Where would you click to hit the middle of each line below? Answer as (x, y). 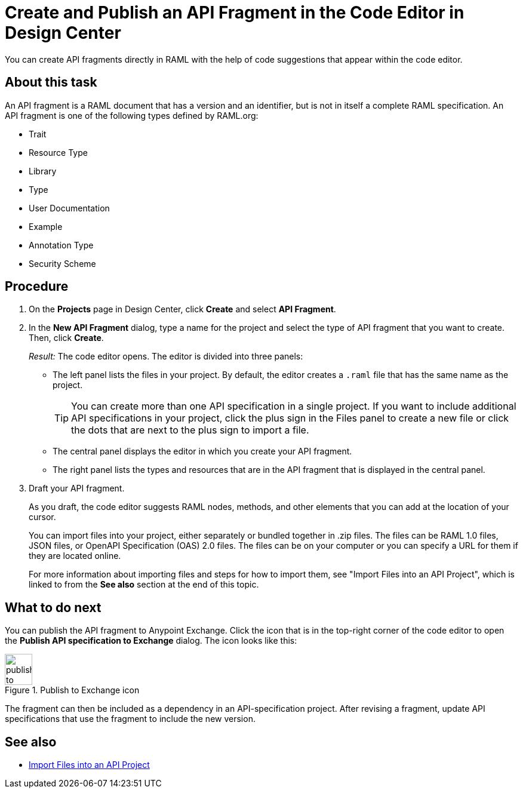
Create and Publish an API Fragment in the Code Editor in (235, 13)
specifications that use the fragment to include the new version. (130, 719)
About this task (51, 82)
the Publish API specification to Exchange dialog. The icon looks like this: (151, 641)
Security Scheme (62, 263)
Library (43, 171)
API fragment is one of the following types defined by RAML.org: (132, 115)
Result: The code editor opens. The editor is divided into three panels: (166, 356)
